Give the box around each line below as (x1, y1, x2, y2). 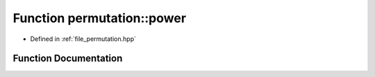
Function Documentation (12, 53, 123, 65)
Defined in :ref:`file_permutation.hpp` (30, 35, 137, 43)
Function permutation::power (12, 10, 187, 26)
